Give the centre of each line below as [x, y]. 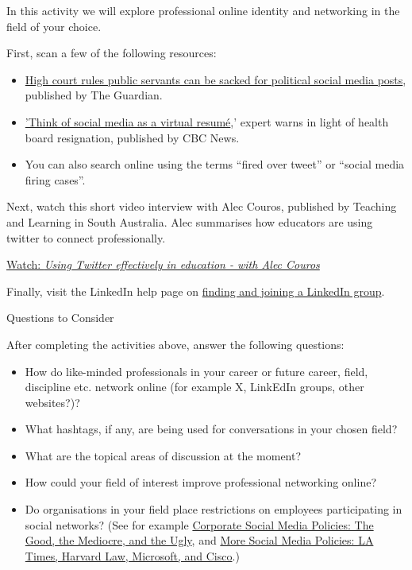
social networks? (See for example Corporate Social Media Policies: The [199, 524]
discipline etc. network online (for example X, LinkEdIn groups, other [194, 387]
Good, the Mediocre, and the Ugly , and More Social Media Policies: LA [199, 540]
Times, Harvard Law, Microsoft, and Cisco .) [132, 555]
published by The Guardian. [94, 95]
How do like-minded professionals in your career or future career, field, [196, 371]
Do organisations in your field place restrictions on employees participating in [214, 509]
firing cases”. [55, 179]
